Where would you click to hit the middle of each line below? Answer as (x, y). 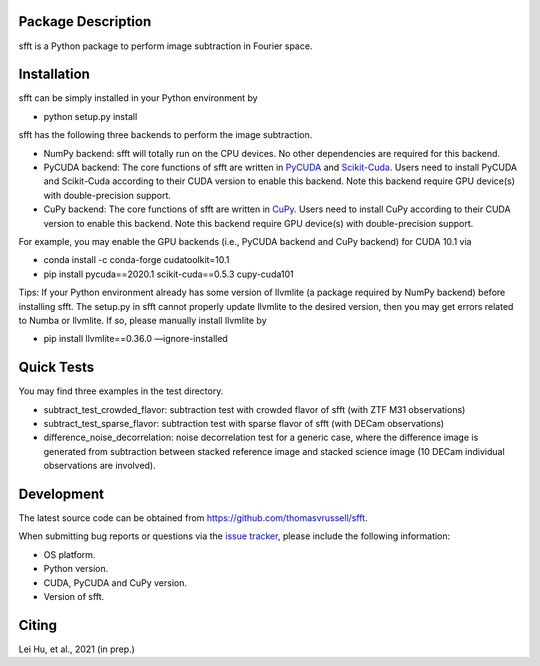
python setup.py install (90, 116)
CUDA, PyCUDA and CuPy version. (115, 582)
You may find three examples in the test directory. (121, 391)
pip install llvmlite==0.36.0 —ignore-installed (136, 339)
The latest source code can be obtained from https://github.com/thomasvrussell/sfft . (193, 518)
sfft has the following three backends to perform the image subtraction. (165, 135)
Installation (54, 74)
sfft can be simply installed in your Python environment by (138, 98)
